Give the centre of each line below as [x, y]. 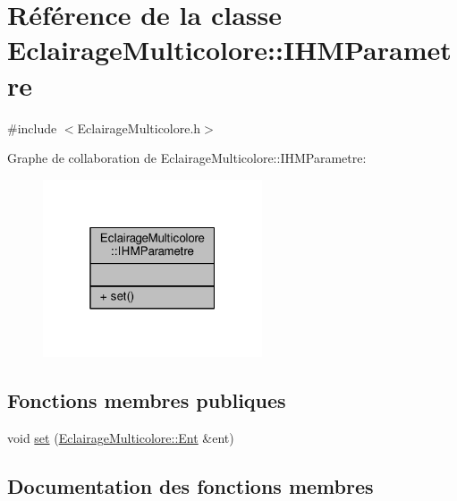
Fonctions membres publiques [147, 400]
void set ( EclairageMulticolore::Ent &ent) [121, 438]
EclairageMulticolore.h [139, 127]
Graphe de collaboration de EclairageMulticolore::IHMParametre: [187, 158]
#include [32, 127]
